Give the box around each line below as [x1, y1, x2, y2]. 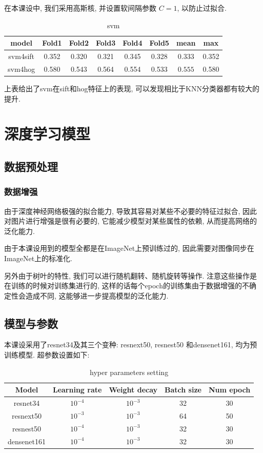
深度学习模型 [4, 123, 91, 144]
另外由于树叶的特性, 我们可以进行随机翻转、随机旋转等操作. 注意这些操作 [4, 270, 250, 281]
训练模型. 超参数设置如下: [4, 349, 90, 360]
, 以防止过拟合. [177, 3, 227, 13]
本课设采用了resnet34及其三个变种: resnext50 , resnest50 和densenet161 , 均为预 [4, 339, 257, 350]
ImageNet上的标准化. [4, 252, 72, 263]
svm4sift [8, 51, 35, 62]
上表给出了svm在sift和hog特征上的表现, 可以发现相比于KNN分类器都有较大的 [4, 83, 259, 93]
